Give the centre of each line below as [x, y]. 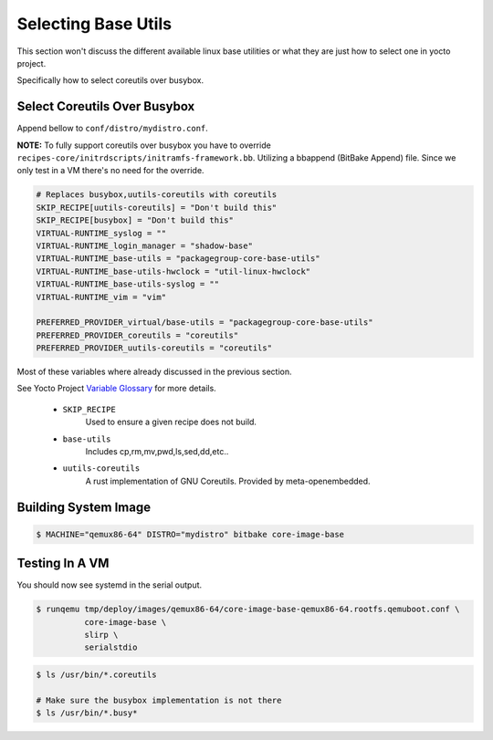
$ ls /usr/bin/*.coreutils [96, 675]
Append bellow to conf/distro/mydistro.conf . [113, 129]
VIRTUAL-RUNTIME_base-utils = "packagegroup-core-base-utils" [178, 259]
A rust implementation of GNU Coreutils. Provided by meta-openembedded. [228, 481]
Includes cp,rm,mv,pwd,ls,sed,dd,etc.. [157, 452]
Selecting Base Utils [94, 24]
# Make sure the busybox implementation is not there [159, 700]
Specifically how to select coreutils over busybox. [110, 80]
